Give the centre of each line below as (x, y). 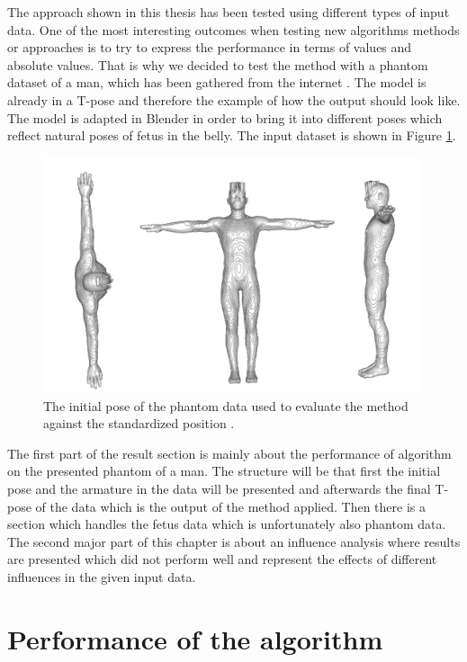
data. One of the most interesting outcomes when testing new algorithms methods (233, 29)
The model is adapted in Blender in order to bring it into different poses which (225, 117)
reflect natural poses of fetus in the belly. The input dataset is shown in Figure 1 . (232, 135)
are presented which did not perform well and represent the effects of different (222, 559)
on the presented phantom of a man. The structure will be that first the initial (224, 471)
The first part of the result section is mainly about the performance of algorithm (229, 453)
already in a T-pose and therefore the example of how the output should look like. (234, 99)
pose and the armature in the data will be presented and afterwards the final (219, 488)
